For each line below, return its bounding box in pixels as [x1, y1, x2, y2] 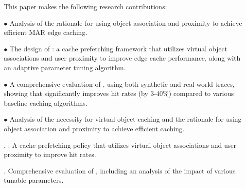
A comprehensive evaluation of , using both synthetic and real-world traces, [9, 78, 235, 89]
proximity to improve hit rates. [4, 149, 96, 159]
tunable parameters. [4, 175, 64, 185]
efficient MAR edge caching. [4, 27, 88, 37]
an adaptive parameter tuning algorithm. [4, 62, 126, 72]
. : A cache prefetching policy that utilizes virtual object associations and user [4, 140, 237, 150]
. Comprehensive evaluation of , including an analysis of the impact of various [4, 165, 236, 175]
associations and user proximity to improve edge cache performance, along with [4, 53, 241, 63]
